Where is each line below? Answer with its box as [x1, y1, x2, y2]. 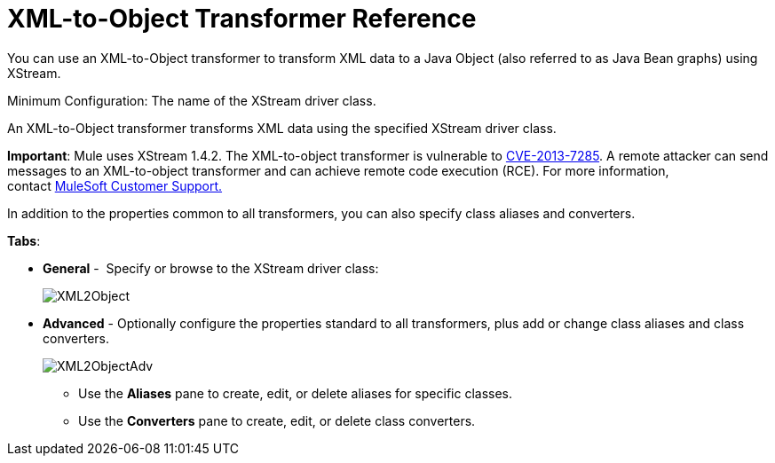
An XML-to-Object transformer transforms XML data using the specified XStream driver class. [7, 120, 557, 136]
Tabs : [7, 232, 41, 248]
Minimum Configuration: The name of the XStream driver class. [7, 92, 376, 108]
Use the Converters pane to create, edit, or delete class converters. [78, 412, 476, 428]
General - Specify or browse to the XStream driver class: [43, 260, 379, 276]
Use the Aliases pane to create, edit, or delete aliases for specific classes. [78, 385, 513, 401]
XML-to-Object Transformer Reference [7, 4, 477, 34]
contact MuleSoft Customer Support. [7, 177, 223, 193]
